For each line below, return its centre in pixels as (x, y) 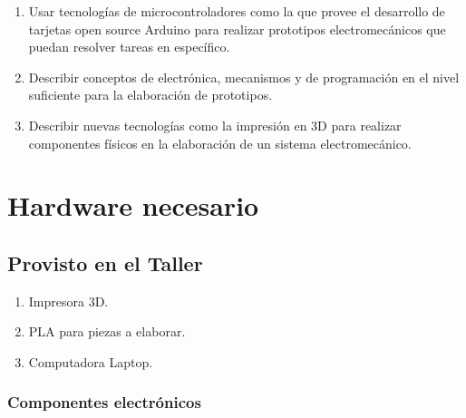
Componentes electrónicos (104, 402)
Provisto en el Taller (105, 262)
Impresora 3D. (68, 301)
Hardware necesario (133, 205)
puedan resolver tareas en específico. (129, 47)
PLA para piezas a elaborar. (107, 331)
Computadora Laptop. (91, 361)
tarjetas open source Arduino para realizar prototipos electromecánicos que (237, 29)
